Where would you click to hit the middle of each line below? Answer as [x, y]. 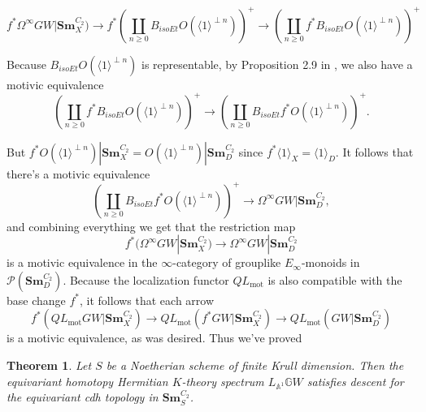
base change [36, 300]
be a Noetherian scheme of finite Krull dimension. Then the [255, 365]
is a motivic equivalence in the [82, 262]
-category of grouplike [227, 262]
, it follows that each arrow [147, 300]
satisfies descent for [355, 381]
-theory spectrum [223, 381]
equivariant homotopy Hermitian [87, 381]
